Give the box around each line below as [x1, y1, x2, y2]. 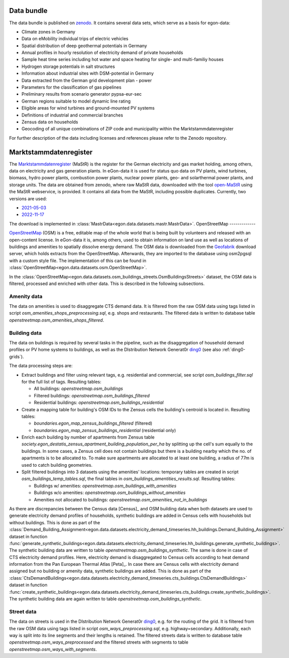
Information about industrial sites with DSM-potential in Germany [21, 70, 154, 76]
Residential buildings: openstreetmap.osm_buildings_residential [34, 399, 164, 406]
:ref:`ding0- [222, 347, 245, 353]
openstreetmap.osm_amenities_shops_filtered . [9, 317, 104, 323]
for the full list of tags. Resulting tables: [21, 379, 101, 384]
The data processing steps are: [9, 363, 73, 369]
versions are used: [9, 196, 47, 202]
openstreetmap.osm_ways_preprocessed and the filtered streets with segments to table [9, 639, 189, 645]
